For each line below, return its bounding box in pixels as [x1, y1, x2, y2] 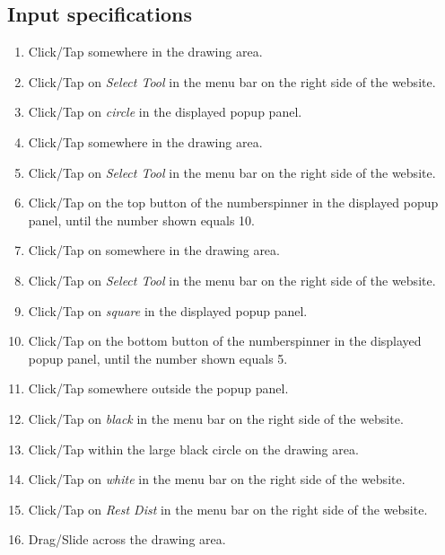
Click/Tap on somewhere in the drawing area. [28, 241, 280, 260]
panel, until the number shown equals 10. [28, 210, 256, 229]
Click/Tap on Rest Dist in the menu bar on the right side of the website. [28, 499, 428, 518]
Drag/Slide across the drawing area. [28, 530, 226, 549]
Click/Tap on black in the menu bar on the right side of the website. [28, 409, 404, 427]
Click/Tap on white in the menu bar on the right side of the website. [28, 470, 406, 489]
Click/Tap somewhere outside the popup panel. [28, 379, 289, 398]
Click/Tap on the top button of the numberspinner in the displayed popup [28, 193, 439, 212]
